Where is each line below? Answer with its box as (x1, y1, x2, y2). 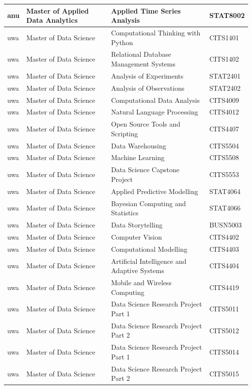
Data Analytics (26, 15, 78, 25)
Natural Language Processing (111, 107, 198, 117)
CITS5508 (209, 152, 239, 162)
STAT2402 (209, 82, 241, 93)
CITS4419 (209, 282, 239, 292)
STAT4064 (209, 186, 241, 196)
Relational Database (111, 49, 171, 59)
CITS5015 (209, 368, 239, 378)
